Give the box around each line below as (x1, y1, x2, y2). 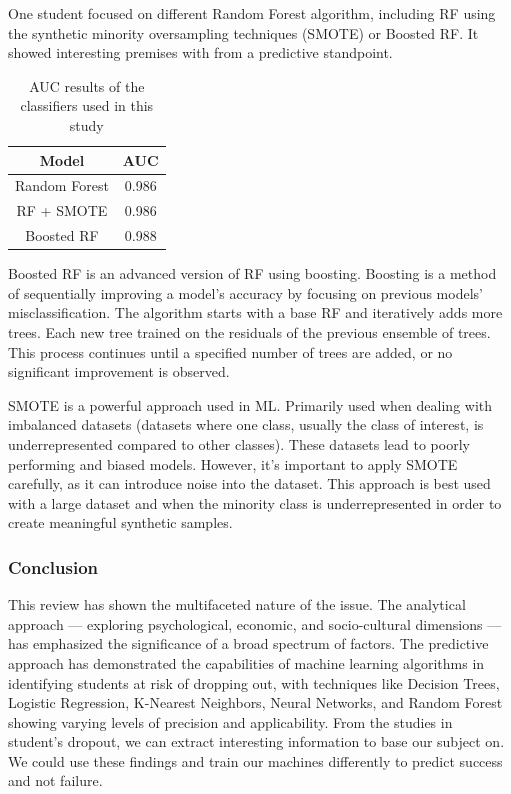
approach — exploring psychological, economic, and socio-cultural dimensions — (8, 613, 502, 634)
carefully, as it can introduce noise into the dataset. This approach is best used (8, 473, 491, 494)
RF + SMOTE (16, 200, 108, 221)
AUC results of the (29, 75, 145, 96)
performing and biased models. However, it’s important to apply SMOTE (8, 453, 458, 474)
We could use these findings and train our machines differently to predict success (8, 750, 503, 771)
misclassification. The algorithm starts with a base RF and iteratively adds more (8, 302, 503, 323)
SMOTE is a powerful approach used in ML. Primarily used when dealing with (8, 394, 493, 415)
